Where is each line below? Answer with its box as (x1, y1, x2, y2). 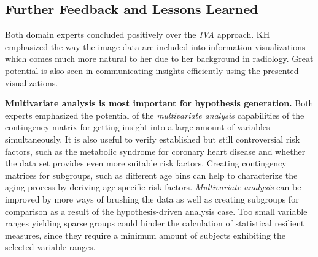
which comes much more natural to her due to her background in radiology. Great (5, 52, 314, 65)
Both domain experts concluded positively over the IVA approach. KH (5, 28, 270, 41)
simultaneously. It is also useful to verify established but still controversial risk (5, 132, 300, 145)
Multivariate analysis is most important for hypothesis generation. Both (5, 97, 314, 110)
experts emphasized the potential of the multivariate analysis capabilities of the (5, 108, 304, 121)
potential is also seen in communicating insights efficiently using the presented (5, 64, 299, 76)
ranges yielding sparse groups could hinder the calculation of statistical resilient (5, 217, 304, 229)
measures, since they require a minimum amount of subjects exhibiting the (5, 228, 286, 241)
